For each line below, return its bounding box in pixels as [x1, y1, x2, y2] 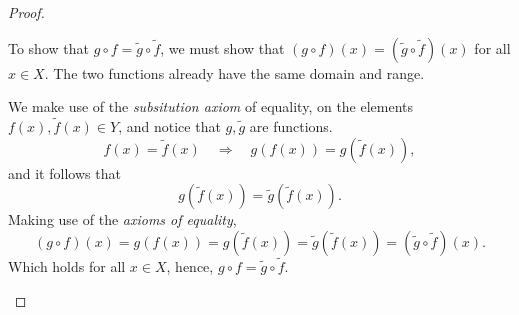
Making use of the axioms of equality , [8, 209, 237, 230]
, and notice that [118, 116, 221, 136]
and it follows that [8, 162, 121, 183]
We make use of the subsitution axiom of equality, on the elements [8, 96, 414, 117]
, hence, [166, 256, 214, 276]
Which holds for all [8, 256, 126, 276]
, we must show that [160, 37, 285, 58]
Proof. [8, 2, 45, 22]
